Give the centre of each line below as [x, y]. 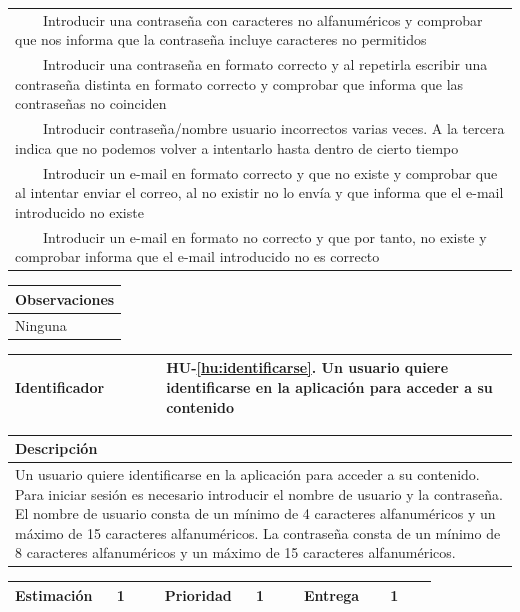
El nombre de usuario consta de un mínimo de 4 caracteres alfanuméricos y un [255, 513]
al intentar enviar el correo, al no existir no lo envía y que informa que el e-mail [259, 192]
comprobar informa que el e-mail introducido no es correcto [197, 256]
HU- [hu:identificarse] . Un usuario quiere [307, 367]
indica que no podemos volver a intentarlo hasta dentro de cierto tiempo [237, 147]
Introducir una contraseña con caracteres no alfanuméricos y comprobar [262, 19]
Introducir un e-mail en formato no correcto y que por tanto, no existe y [264, 236]
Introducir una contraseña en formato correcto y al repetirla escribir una [265, 64]
